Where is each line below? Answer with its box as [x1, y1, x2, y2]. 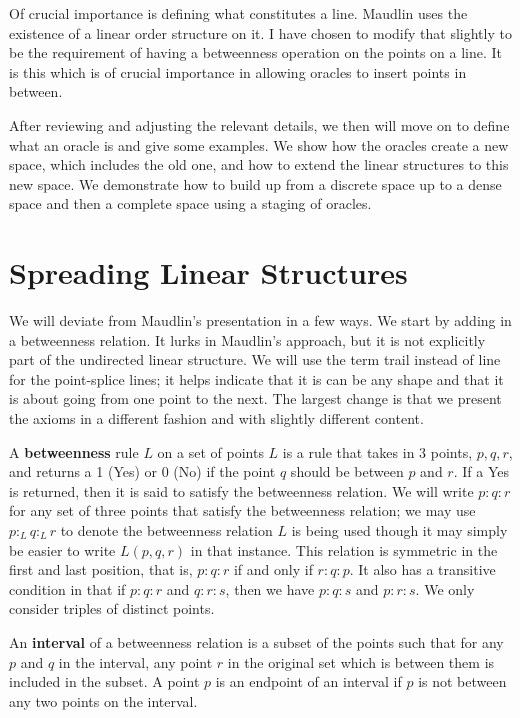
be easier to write [9, 539, 116, 560]
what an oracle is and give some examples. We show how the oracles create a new [9, 134, 509, 155]
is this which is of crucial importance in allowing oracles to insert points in [9, 61, 467, 82]
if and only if [233, 559, 313, 580]
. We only [415, 578, 475, 599]
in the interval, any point [58, 651, 213, 672]
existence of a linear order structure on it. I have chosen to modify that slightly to [9, 22, 512, 43]
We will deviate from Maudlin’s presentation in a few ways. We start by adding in [9, 310, 512, 331]
